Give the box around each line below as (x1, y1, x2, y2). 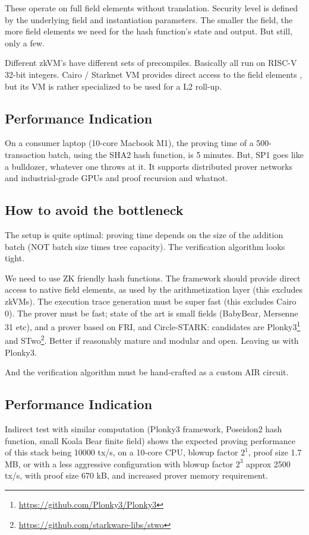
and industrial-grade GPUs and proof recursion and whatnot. (5, 172, 228, 184)
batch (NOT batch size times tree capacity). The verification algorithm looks (5, 240, 285, 252)
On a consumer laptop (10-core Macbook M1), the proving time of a (5, 137, 254, 149)
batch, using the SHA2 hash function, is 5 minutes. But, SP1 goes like (48, 148, 304, 160)
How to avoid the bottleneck (5, 201, 184, 219)
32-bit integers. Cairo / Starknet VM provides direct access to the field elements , (5, 68, 302, 80)
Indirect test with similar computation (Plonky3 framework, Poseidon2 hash (5, 422, 282, 435)
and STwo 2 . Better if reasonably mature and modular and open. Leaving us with (5, 333, 299, 346)
